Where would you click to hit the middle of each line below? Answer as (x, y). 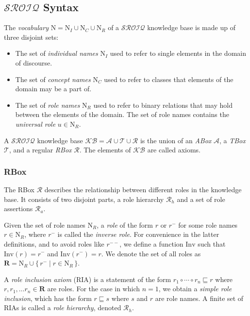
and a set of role (201, 199)
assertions (18, 208)
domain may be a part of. (53, 89)
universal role (35, 124)
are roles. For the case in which (93, 289)
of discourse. (34, 62)
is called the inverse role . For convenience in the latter (138, 234)
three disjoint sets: (31, 37)
